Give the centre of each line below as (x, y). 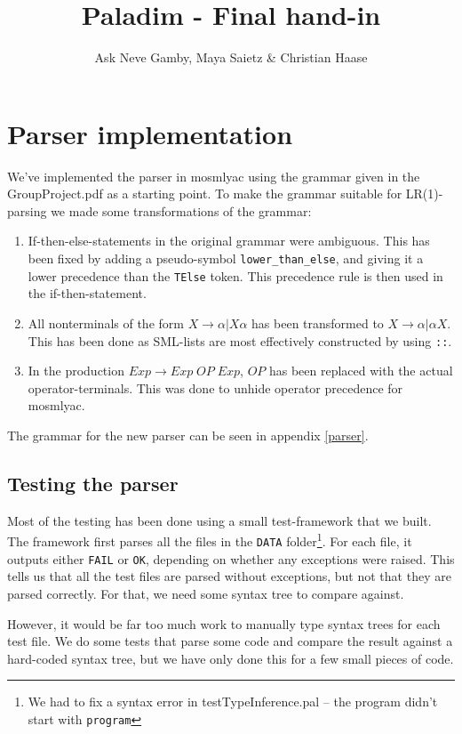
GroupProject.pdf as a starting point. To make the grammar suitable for (205, 194)
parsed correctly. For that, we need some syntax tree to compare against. (206, 593)
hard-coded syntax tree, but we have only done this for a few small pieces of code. (231, 658)
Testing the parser (93, 483)
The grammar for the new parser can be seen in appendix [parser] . (188, 435)
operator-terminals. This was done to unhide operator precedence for (215, 387)
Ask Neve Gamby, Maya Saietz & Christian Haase (231, 57)
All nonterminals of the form (106, 323)
